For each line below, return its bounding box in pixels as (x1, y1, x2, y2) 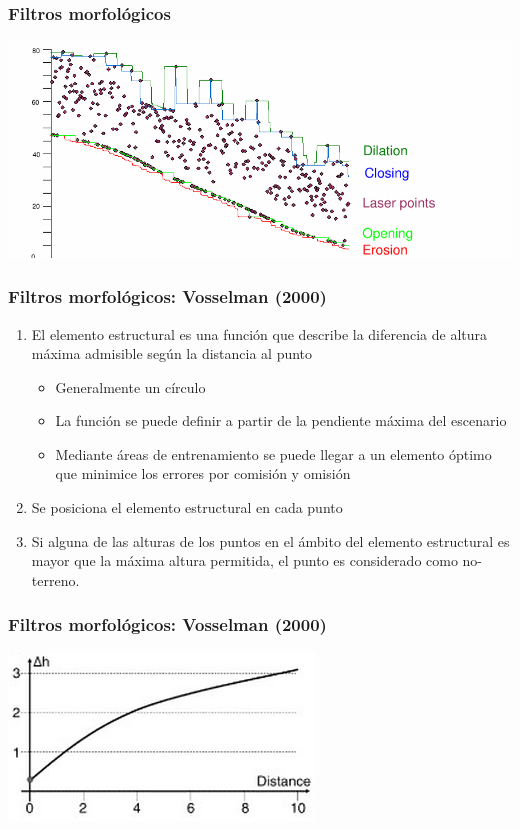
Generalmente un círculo (55, 376, 206, 397)
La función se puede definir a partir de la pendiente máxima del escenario (55, 410, 507, 431)
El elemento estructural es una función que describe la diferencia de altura (31, 323, 488, 344)
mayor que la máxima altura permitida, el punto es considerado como (31, 550, 458, 571)
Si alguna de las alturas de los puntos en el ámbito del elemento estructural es (31, 530, 510, 551)
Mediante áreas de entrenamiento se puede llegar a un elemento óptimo (55, 443, 492, 464)
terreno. (31, 569, 80, 590)
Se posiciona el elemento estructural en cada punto (31, 497, 343, 518)
